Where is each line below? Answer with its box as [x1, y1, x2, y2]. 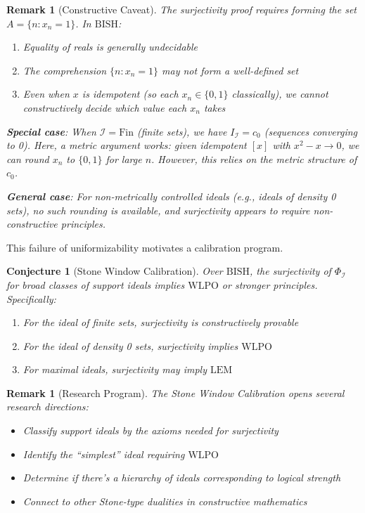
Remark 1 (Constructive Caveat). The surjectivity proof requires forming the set [6, 2, 357, 16]
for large [105, 151, 142, 166]
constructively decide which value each [23, 100, 187, 115]
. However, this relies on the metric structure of [151, 151, 357, 166]
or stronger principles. [222, 277, 318, 292]
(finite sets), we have [136, 124, 227, 138]
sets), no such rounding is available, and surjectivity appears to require [6, 202, 310, 217]
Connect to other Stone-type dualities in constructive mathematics [23, 493, 307, 508]
